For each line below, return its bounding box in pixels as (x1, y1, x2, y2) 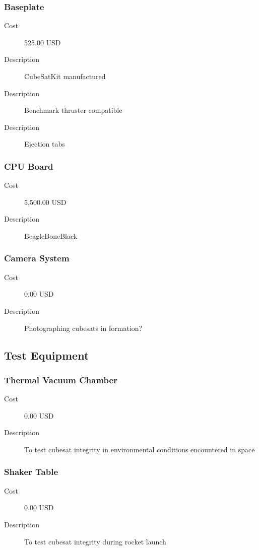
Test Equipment (4, 347, 89, 363)
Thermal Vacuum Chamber (4, 373, 117, 386)
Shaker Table (4, 465, 58, 478)
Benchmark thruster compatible (24, 105, 122, 115)
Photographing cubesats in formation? (24, 322, 143, 333)
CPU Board (4, 160, 53, 172)
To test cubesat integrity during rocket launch (24, 536, 166, 546)
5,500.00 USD (24, 196, 67, 207)
